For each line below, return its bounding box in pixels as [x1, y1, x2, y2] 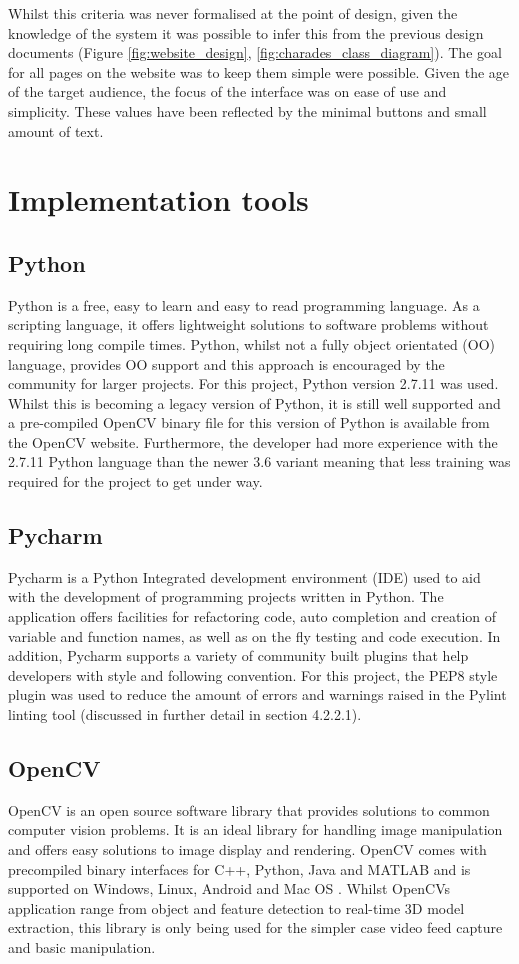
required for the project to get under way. [8, 471, 263, 492]
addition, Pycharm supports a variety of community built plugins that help [8, 645, 469, 666]
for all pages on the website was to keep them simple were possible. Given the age [8, 61, 510, 82]
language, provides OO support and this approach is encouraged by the [8, 353, 445, 374]
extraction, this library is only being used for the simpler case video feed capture [8, 917, 503, 938]
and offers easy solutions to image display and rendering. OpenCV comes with [8, 839, 487, 860]
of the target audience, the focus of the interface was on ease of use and [8, 81, 447, 102]
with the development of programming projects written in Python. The [8, 586, 444, 607]
